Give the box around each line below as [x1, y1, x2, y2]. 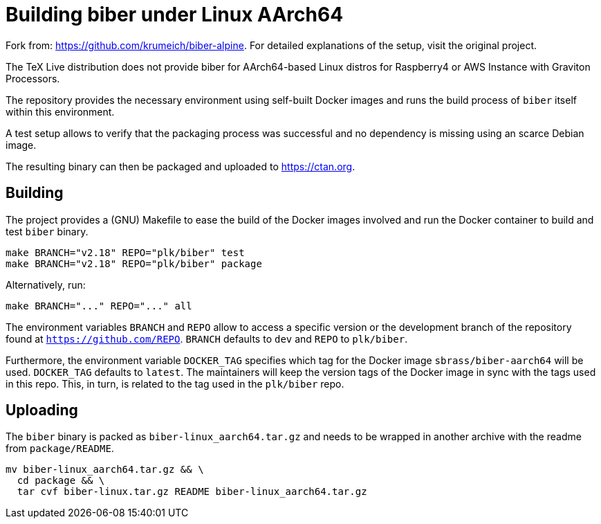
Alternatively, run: [6, 278, 86, 291]
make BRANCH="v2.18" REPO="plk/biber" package [6, 258, 262, 269]
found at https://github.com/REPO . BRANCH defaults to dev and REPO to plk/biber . [6, 332, 408, 345]
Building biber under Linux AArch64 [6, 3, 344, 26]
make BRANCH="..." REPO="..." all [6, 300, 192, 311]
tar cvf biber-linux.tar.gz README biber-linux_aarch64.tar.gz [17, 486, 367, 498]
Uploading [6, 401, 78, 419]
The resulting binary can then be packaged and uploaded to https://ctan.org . [6, 160, 355, 172]
